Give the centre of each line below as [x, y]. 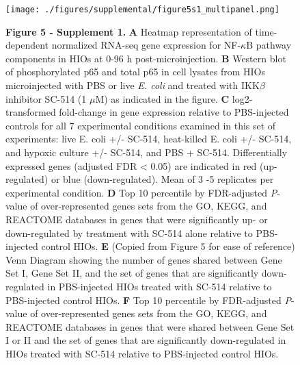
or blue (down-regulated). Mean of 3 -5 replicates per [162, 179]
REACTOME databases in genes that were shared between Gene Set [150, 326]
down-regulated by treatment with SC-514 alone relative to [129, 232]
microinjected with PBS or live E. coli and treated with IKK [133, 85]
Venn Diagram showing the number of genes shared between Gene [144, 259]
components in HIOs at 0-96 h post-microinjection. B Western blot [146, 58]
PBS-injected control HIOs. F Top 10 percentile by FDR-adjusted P [148, 300]
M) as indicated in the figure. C [162, 98]
